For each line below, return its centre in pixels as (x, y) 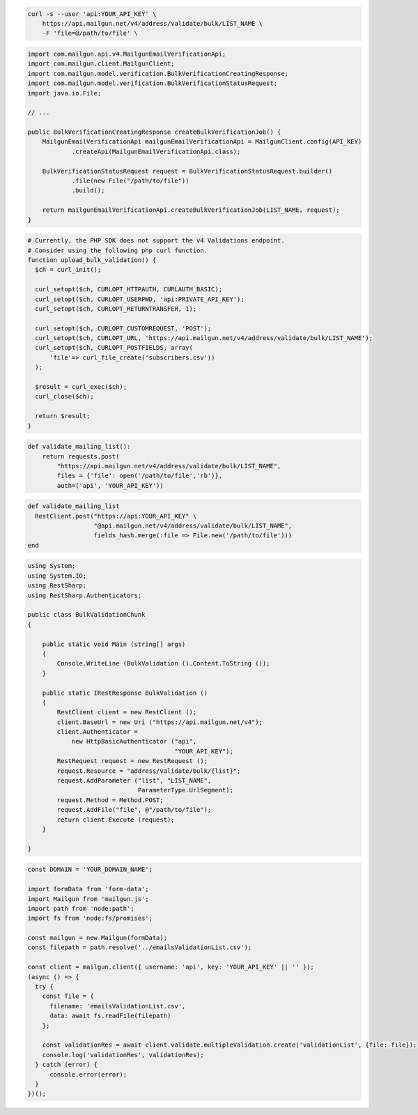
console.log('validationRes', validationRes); (123, 1055)
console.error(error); (88, 1074)
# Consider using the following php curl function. (118, 250)
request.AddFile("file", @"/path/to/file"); (134, 810)
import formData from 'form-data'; (88, 889)
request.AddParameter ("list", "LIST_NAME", (134, 781)
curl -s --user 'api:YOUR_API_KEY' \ (92, 14)
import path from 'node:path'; (81, 908)
